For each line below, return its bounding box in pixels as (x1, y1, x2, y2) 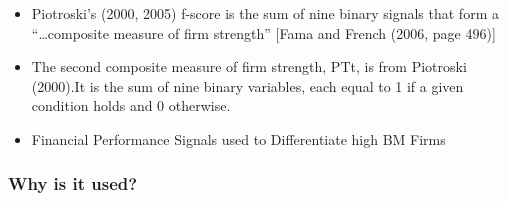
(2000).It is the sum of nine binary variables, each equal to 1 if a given (31, 75, 464, 96)
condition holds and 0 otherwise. (31, 95, 231, 116)
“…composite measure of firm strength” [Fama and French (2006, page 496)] (31, 22, 496, 43)
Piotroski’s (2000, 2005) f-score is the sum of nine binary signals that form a (31, 3, 499, 23)
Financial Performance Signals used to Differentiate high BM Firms (31, 128, 446, 149)
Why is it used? (8, 171, 138, 196)
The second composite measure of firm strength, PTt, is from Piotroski (31, 56, 467, 77)
